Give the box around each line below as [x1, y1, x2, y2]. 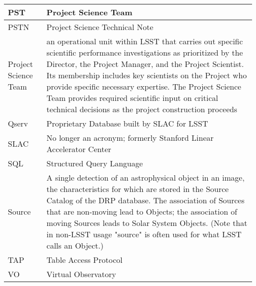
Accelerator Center [46, 143, 111, 155]
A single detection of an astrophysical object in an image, [46, 172, 245, 183]
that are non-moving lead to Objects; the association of [46, 206, 237, 217]
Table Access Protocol [46, 254, 123, 265]
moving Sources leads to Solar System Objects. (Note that [46, 217, 248, 228]
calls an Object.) [46, 240, 104, 251]
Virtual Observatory [46, 268, 116, 280]
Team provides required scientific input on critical [46, 92, 218, 103]
